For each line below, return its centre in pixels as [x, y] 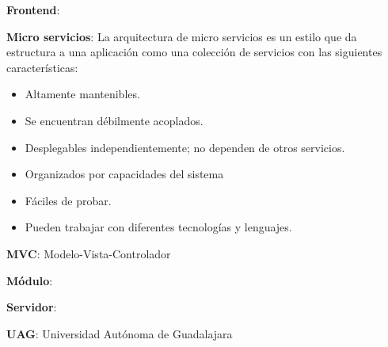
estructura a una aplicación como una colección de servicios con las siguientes [194, 52]
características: [42, 67]
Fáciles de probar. [68, 200]
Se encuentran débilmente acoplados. [114, 120]
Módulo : [30, 280]
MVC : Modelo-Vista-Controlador [89, 253]
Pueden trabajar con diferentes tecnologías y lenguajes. [158, 227]
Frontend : [33, 10]
